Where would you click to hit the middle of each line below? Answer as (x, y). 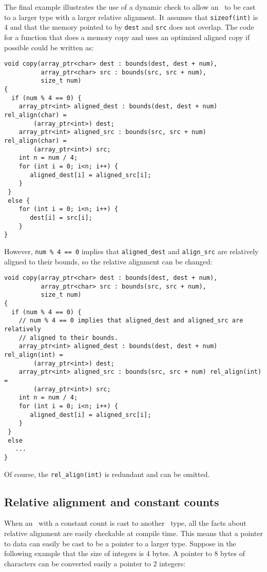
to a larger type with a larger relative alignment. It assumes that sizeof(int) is (131, 17)
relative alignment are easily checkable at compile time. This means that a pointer (133, 533)
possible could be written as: (49, 47)
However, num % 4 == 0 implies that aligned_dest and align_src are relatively (131, 251)
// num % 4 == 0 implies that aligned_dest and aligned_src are (131, 321)
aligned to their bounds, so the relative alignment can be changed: (108, 261)
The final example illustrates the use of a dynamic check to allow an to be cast (130, 7)
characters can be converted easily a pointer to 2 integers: (95, 563)
